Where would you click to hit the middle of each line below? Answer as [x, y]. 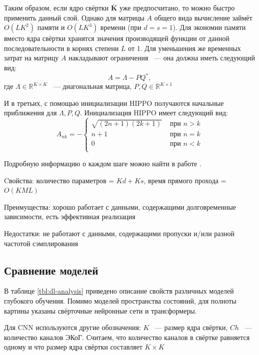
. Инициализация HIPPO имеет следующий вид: [154, 113]
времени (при [121, 27]
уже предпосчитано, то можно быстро [177, 7]
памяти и [51, 27]
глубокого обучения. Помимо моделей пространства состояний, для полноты [120, 300]
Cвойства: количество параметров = [59, 180]
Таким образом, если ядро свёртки [56, 7]
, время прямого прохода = [185, 180]
